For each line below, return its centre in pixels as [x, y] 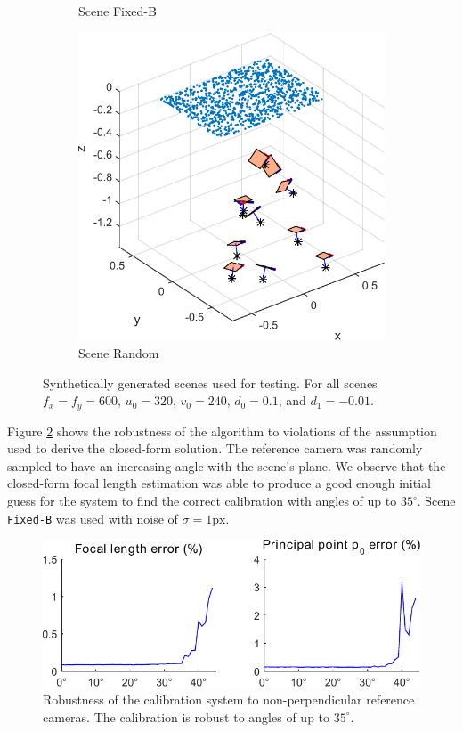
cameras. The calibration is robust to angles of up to [187, 716]
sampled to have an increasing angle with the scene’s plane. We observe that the [227, 465]
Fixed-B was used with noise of [93, 518]
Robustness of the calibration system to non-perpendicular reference [229, 699]
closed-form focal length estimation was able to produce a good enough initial [219, 483]
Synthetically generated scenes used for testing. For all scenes [210, 382]
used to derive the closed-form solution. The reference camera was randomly [215, 448]
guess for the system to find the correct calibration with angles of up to [202, 500]
